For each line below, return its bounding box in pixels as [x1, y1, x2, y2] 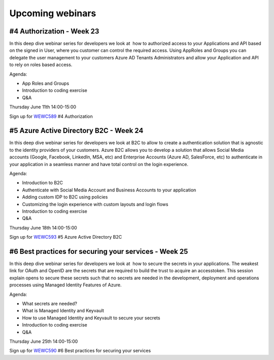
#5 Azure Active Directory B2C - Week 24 [9, 126, 144, 135]
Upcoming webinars [9, 8, 96, 19]
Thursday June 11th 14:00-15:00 [9, 104, 76, 110]
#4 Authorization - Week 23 [9, 27, 99, 36]
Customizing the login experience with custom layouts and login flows [22, 201, 168, 207]
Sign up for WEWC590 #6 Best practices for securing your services [9, 348, 151, 354]
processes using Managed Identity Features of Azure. [9, 282, 122, 288]
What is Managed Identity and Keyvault [22, 308, 104, 314]
